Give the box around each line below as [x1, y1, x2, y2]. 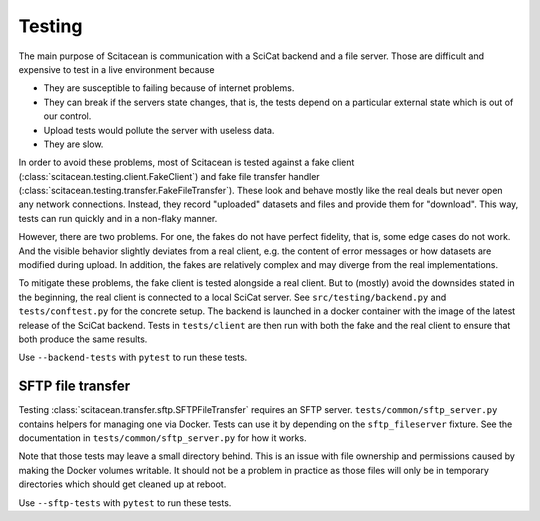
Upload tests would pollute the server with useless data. [43, 124, 275, 136]
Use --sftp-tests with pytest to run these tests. [18, 496, 232, 509]
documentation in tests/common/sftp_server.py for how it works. [18, 432, 307, 444]
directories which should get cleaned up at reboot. [18, 478, 227, 490]
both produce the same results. [18, 333, 148, 345]
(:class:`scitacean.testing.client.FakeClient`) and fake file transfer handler [18, 170, 320, 182]
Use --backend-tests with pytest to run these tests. [18, 351, 248, 364]
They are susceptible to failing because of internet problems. [43, 82, 295, 94]
